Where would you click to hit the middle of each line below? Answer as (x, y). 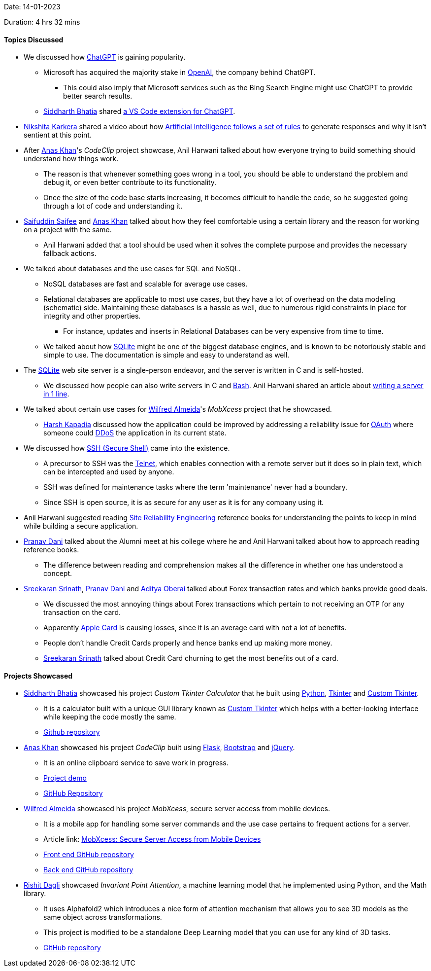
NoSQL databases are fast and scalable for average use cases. (146, 284)
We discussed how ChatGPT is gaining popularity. (105, 57)
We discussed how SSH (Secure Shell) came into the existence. (127, 448)
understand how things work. (71, 159)
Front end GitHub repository (89, 855)
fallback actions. (70, 253)
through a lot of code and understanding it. (113, 206)
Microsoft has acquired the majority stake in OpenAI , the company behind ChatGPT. (180, 72)
